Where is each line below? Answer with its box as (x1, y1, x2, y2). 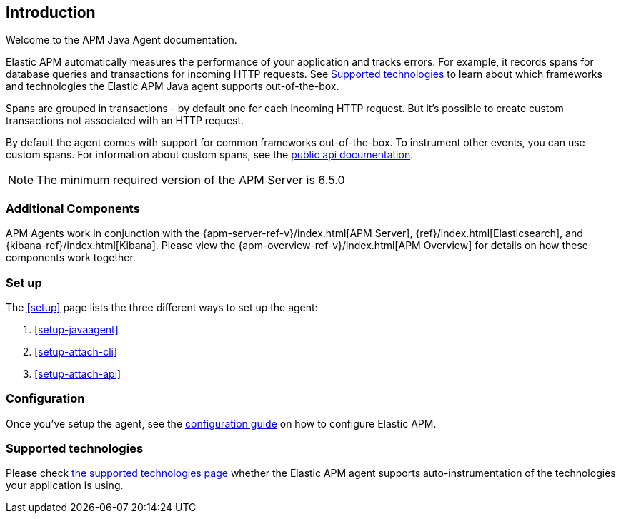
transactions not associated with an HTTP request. (6, 114, 244, 127)
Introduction (6, 4, 96, 21)
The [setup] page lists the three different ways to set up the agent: (6, 301, 318, 313)
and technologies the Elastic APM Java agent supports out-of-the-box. (6, 80, 339, 93)
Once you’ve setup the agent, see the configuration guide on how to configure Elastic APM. (6, 417, 437, 430)
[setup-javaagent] (34, 323, 119, 336)
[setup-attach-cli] (34, 345, 118, 358)
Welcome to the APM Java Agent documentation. (6, 34, 237, 46)
